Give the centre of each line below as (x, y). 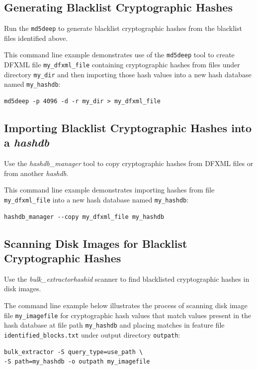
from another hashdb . (36, 173)
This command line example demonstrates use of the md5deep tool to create (119, 55)
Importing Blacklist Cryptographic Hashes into (128, 128)
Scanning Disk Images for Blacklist (96, 243)
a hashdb (27, 142)
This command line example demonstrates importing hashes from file (109, 190)
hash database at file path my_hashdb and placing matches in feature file (114, 325)
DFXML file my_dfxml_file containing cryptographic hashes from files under (122, 65)
